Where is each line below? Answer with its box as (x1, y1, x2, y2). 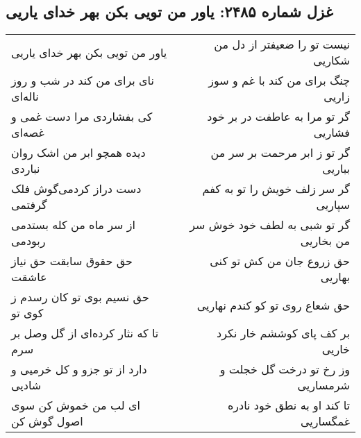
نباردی (11, 160, 40, 177)
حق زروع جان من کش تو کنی (210, 253, 350, 269)
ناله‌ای (11, 88, 39, 105)
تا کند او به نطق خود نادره (227, 397, 350, 414)
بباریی (322, 160, 350, 177)
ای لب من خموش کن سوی (11, 397, 140, 414)
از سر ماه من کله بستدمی (11, 217, 135, 233)
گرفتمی (11, 196, 47, 213)
